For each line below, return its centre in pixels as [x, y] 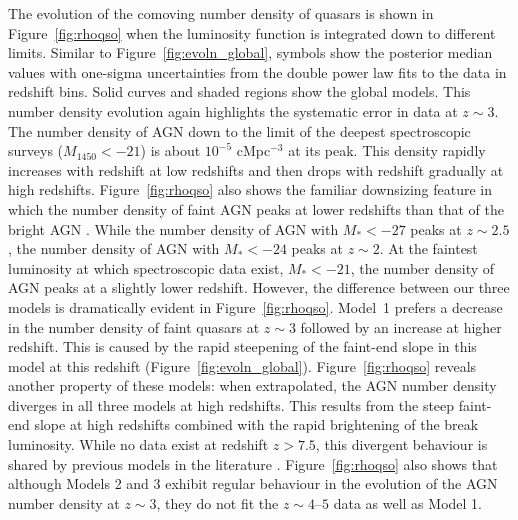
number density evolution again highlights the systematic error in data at [233, 110]
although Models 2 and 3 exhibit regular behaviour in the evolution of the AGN [253, 483]
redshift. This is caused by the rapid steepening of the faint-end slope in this [242, 346]
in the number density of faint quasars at [134, 326]
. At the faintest [428, 248]
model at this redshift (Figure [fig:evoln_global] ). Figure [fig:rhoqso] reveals [242, 365]
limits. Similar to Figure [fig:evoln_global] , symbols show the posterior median [250, 52]
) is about [170, 150]
